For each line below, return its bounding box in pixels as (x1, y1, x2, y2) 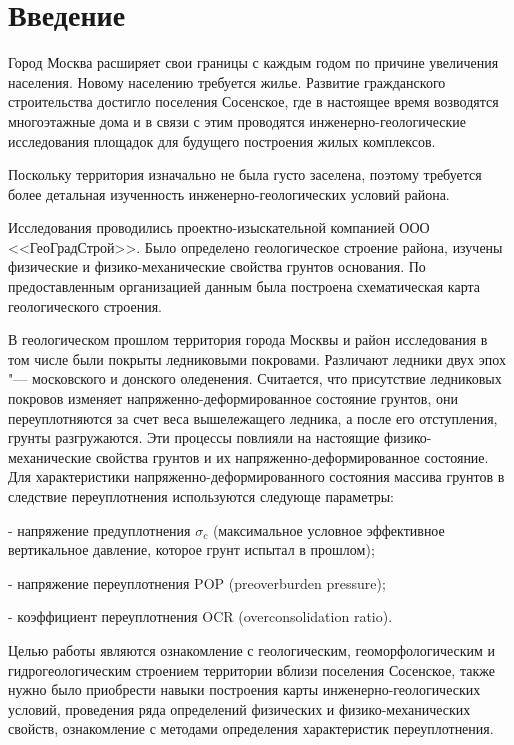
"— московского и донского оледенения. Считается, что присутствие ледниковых (8, 368, 502, 389)
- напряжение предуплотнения (8, 519, 191, 540)
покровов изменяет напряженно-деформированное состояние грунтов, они (8, 388, 458, 409)
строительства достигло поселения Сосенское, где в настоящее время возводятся (8, 91, 499, 112)
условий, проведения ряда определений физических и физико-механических (8, 698, 471, 719)
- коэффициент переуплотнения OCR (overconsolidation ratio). (8, 606, 393, 627)
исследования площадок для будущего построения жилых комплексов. (8, 130, 436, 151)
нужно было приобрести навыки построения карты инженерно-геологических (8, 679, 481, 700)
